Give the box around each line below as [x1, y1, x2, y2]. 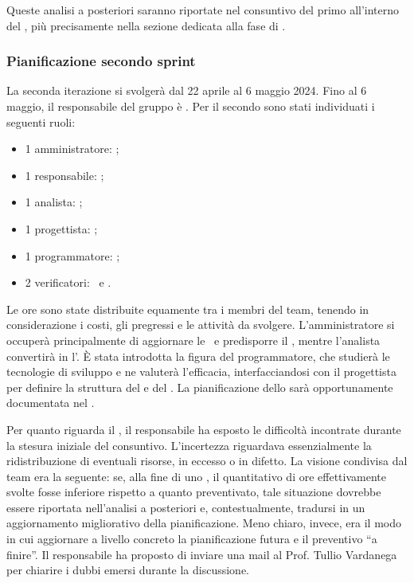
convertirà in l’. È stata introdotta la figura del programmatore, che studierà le [6, 347, 390, 364]
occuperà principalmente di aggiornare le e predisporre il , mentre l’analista [6, 331, 381, 348]
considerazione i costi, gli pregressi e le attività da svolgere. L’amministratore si [6, 316, 395, 333]
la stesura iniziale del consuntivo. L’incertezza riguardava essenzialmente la [6, 436, 372, 453]
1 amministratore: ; [25, 140, 119, 157]
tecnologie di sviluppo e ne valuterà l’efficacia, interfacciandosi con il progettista [6, 363, 396, 380]
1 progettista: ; [25, 220, 98, 237]
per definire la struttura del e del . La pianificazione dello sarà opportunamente [6, 378, 393, 395]
